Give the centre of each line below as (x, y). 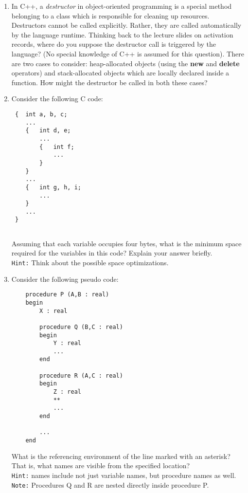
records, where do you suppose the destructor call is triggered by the (114, 44)
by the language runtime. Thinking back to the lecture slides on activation (122, 34)
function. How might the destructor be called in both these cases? (109, 82)
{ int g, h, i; (53, 187)
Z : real (67, 392)
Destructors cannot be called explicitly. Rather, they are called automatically (126, 25)
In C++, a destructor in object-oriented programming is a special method (122, 6)
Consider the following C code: (57, 99)
